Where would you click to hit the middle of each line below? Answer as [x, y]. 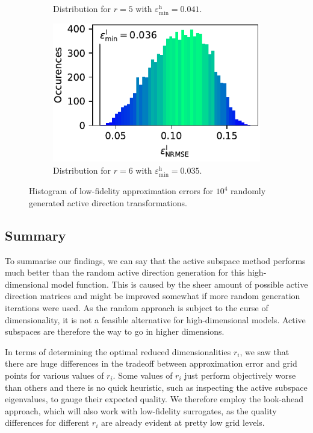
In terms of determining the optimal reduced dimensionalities [118, 351]
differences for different [47, 422]
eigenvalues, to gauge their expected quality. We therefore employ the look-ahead [154, 399]
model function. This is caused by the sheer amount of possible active [180, 284]
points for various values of [54, 375]
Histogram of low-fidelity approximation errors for [121, 191]
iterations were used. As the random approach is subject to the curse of [137, 308]
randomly [248, 191]
